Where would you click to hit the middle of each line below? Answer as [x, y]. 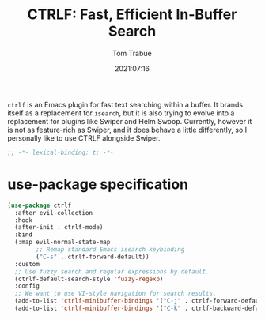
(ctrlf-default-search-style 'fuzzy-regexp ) [89, 279]
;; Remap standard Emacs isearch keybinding [110, 250]
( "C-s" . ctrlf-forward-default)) [93, 257]
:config [27, 286]
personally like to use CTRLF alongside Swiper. [84, 138]
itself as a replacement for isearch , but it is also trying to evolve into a [121, 113]
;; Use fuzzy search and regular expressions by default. [112, 271]
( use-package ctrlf [40, 205]
